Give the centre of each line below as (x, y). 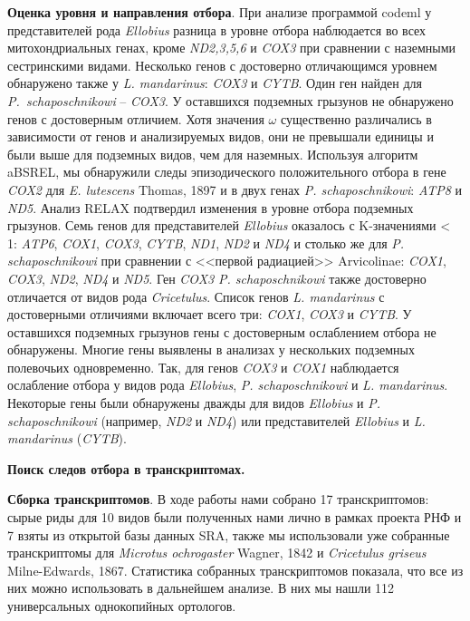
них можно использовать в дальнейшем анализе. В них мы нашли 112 (201, 588)
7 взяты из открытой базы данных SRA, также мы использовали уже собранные (229, 534)
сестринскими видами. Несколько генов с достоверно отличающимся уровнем (222, 65)
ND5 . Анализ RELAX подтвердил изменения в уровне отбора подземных (211, 207)
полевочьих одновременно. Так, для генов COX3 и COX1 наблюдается (203, 367)
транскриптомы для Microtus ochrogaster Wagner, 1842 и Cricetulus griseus (217, 553)
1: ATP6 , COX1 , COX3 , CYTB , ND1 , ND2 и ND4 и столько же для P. (206, 243)
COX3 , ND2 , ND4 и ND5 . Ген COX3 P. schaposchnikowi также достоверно (217, 278)
